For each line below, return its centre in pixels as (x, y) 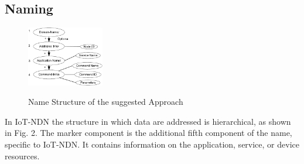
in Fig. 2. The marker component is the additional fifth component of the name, (148, 133)
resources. (22, 156)
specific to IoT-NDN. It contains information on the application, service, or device (152, 144)
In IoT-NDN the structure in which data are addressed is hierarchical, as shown (148, 121)
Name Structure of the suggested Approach (106, 102)
